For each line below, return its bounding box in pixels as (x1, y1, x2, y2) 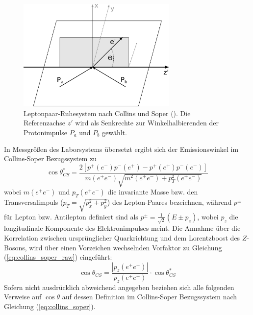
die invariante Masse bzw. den (107, 187, 198, 197)
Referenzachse (24, 118, 66, 128)
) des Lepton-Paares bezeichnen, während (107, 197, 232, 207)
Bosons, (4, 242, 27, 252)
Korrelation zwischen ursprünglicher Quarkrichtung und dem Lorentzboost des (4, 233, 240, 243)
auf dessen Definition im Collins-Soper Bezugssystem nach (62, 291, 237, 302)
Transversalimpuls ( (4, 197, 63, 207)
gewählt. (101, 127, 127, 138)
